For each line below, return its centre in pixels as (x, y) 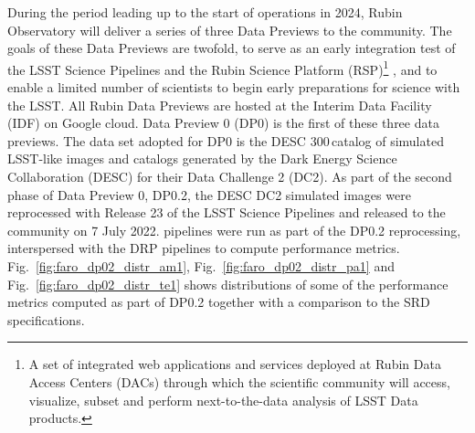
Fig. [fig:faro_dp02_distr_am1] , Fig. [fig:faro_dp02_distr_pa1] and (201, 265)
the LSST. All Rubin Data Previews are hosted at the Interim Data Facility (220, 105)
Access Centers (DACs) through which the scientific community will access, (239, 381)
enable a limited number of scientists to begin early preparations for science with (234, 87)
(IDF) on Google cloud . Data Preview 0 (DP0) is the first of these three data (223, 123)
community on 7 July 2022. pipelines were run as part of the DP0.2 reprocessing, (234, 230)
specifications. (46, 319)
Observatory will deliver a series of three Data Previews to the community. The (230, 30)
